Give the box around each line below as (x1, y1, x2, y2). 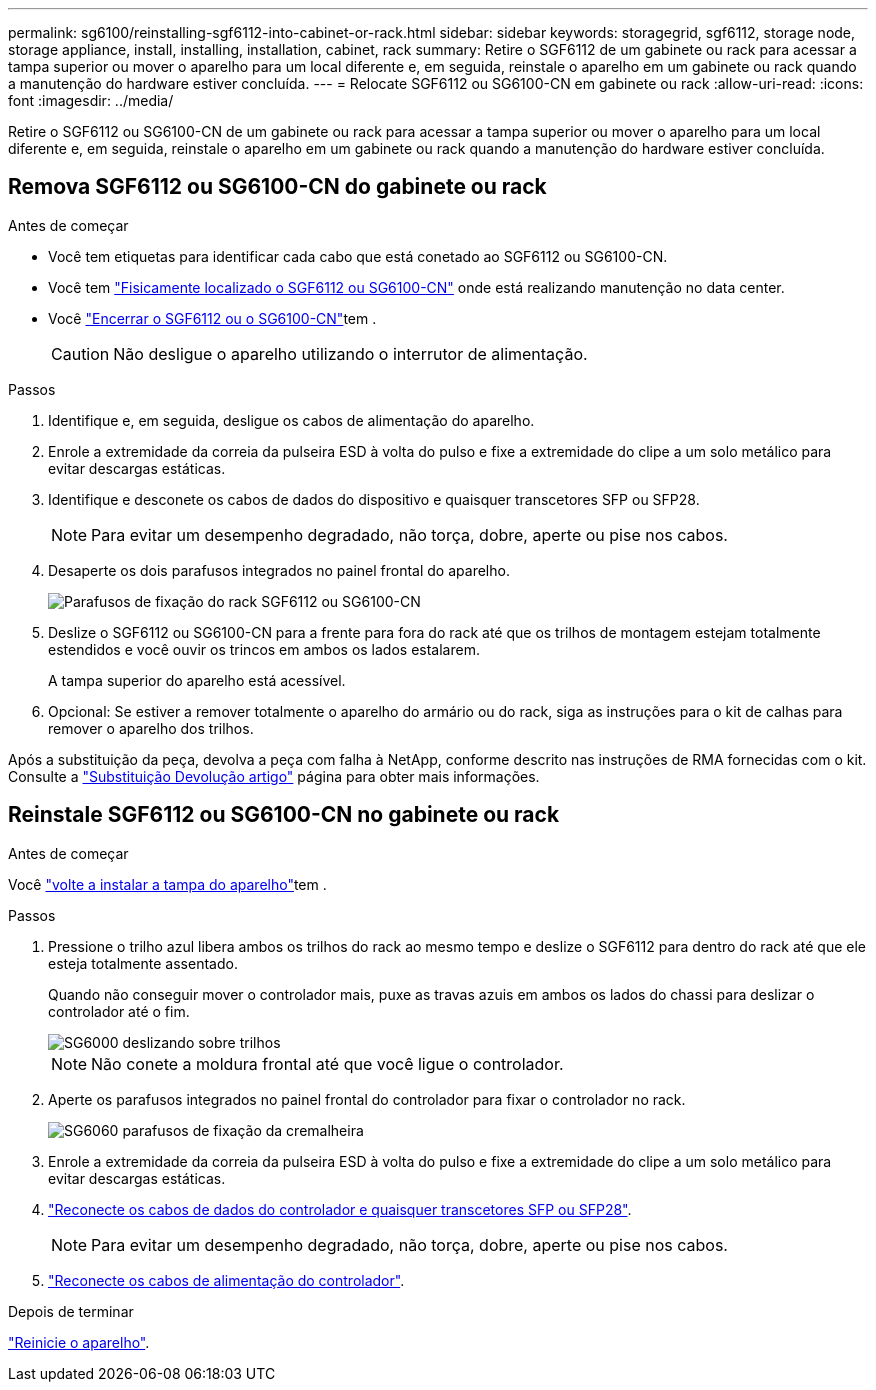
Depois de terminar (8, 1302, 134, 1320)
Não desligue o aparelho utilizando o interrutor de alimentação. (113, 343, 588, 364)
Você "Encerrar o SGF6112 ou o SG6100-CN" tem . (48, 309, 377, 327)
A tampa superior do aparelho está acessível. (48, 671, 346, 689)
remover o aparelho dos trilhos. (48, 719, 254, 737)
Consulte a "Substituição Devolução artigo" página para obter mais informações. (8, 767, 540, 785)
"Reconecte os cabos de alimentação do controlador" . (48, 1271, 405, 1289)
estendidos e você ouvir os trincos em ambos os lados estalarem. (48, 640, 480, 658)
